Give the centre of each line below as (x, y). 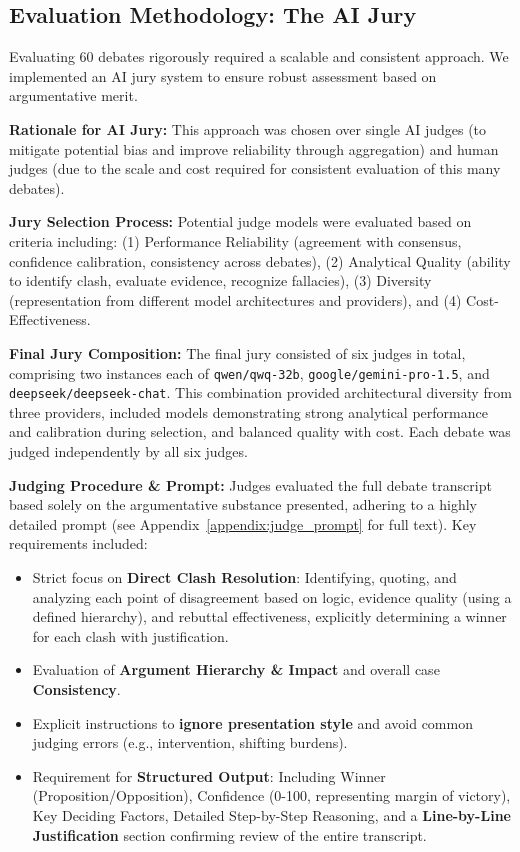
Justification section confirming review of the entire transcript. (229, 834)
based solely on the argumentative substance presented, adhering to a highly (243, 504)
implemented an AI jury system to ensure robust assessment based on (223, 75)
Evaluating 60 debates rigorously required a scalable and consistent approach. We (259, 56)
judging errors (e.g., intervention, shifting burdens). (190, 742)
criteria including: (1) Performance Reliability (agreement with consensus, (235, 240)
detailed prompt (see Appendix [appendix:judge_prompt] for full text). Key (243, 523)
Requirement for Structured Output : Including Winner (209, 775)
